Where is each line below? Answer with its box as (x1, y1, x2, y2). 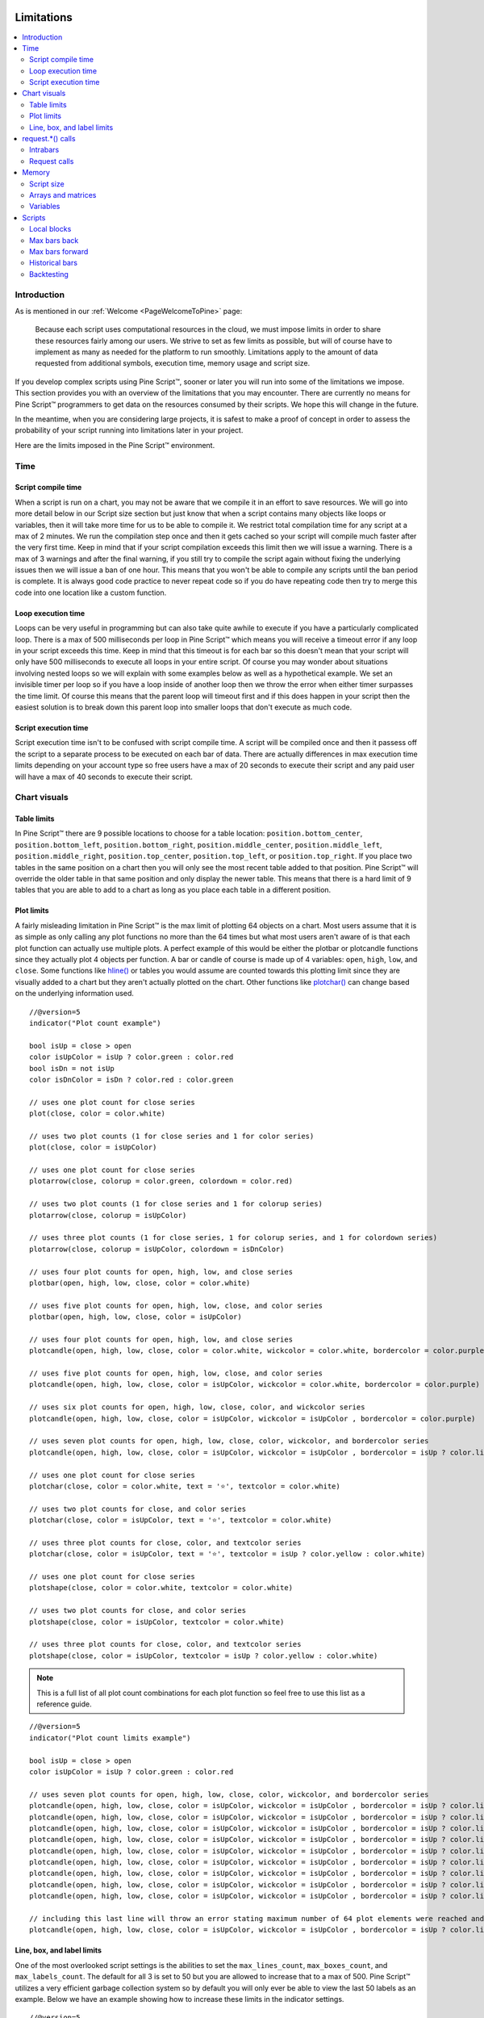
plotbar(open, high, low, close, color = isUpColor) (29, 1313, 242, 1321)
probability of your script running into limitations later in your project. (15, 425, 244, 435)
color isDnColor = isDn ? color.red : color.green (29, 1074, 234, 1084)
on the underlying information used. (15, 989, 135, 999)
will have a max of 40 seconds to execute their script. (15, 772, 194, 781)
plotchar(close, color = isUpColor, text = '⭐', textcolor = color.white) (29, 1516, 332, 1525)
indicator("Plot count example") (29, 1018, 161, 1028)
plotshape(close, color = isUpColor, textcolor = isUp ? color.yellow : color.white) (29, 1651, 378, 1660)
